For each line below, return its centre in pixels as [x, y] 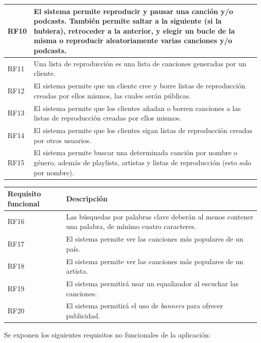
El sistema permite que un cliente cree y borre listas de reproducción [140, 86]
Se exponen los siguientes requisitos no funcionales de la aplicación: [107, 335]
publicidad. [83, 316]
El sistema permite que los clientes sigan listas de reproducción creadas [143, 130]
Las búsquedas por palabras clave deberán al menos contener [160, 216]
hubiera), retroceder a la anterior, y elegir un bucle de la [134, 30]
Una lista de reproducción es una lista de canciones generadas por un [140, 63]
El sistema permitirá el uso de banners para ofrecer [145, 306]
